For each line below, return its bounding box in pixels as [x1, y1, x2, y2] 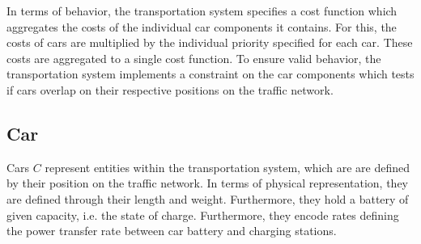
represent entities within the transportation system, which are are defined [45, 158, 410, 175]
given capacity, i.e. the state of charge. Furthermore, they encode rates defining [6, 206, 399, 223]
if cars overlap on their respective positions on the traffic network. [6, 81, 334, 98]
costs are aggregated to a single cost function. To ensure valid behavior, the [6, 49, 381, 66]
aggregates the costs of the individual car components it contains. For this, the [6, 18, 397, 35]
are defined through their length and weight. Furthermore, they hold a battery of [6, 190, 409, 207]
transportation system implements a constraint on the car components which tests [6, 65, 415, 82]
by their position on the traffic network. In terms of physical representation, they [6, 175, 408, 191]
